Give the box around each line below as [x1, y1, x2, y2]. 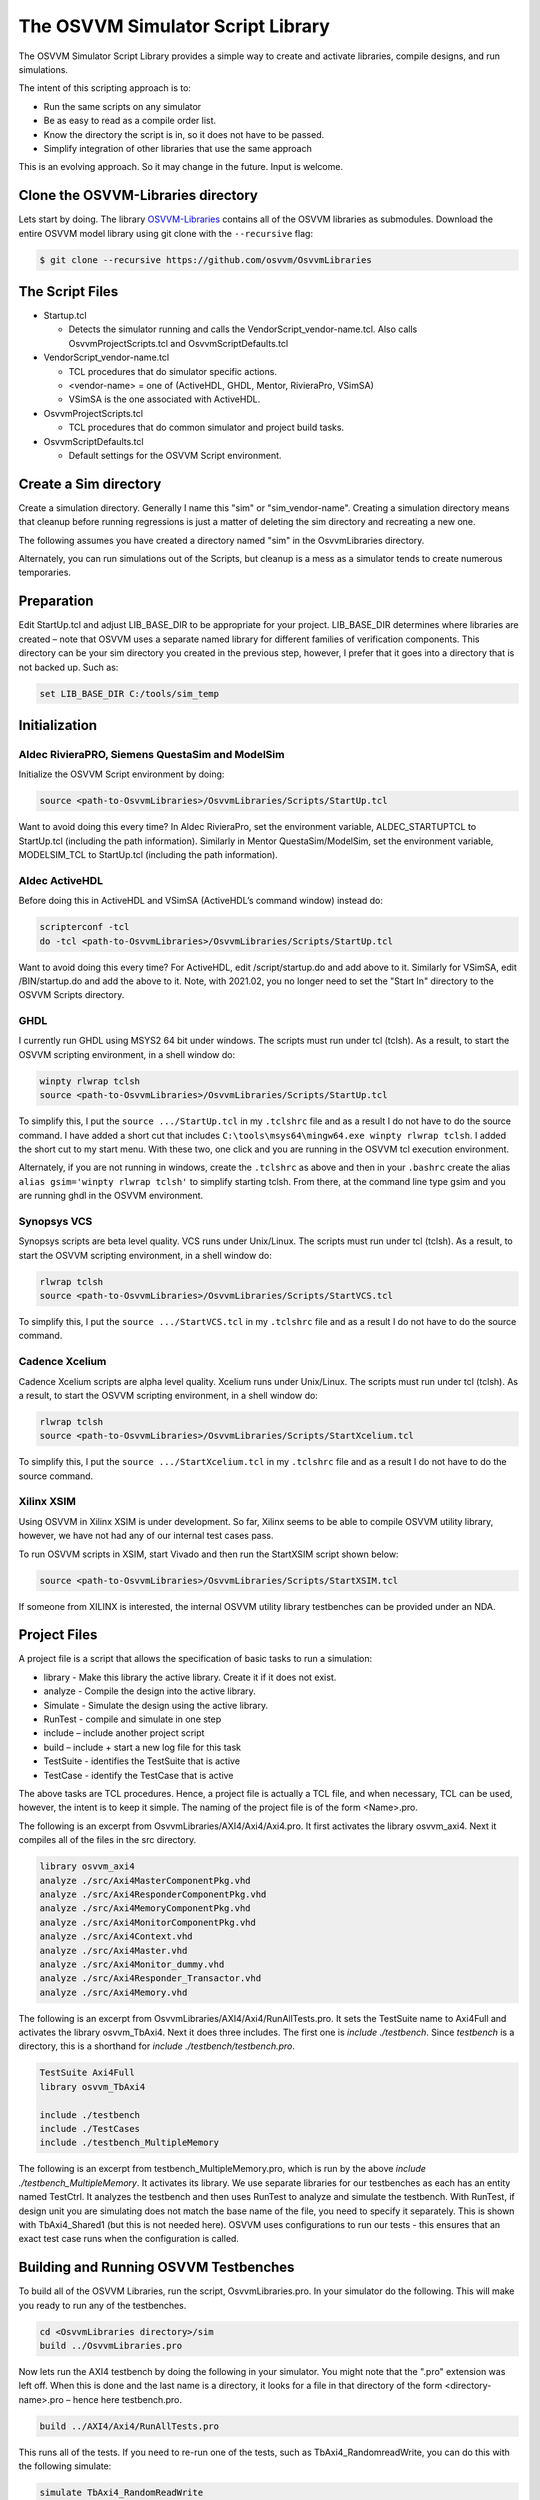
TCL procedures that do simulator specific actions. [68, 365, 277, 377]
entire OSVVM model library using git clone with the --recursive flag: [18, 227, 314, 239]
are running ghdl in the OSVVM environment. [18, 1190, 204, 1202]
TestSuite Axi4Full [39, 2067, 135, 2079]
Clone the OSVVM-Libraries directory [18, 187, 259, 204]
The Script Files [18, 283, 119, 300]
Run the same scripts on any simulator [43, 100, 202, 112]
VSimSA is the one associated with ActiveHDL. [68, 393, 261, 405]
